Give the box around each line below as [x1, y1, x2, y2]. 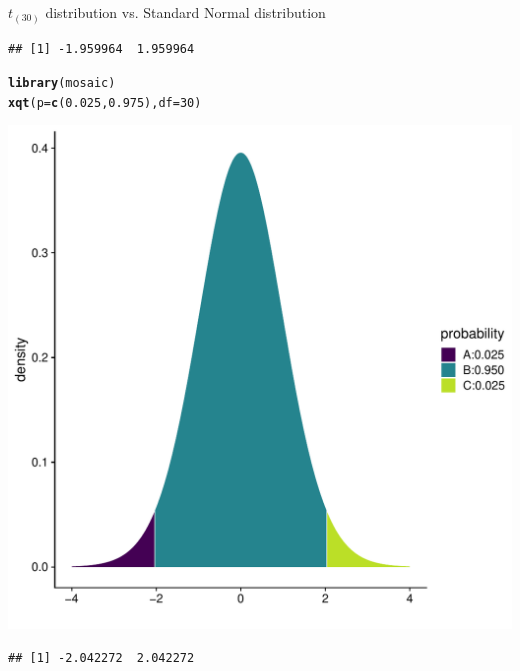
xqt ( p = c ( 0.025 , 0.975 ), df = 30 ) [8, 95, 202, 110]
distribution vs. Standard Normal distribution [45, 2, 326, 22]
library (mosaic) [8, 76, 116, 91]
